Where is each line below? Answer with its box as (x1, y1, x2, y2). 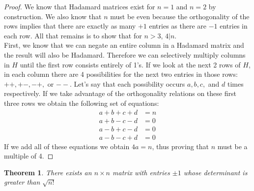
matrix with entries (113, 167, 170, 177)
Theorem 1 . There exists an (4, 167, 92, 177)
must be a (217, 141, 248, 151)
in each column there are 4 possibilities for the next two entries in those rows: (4, 69, 238, 79)
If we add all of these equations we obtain (4, 141, 130, 151)
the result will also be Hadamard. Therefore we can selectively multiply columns (4, 49, 246, 60)
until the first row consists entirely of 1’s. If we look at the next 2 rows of (20, 59, 241, 69)
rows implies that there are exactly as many (4, 21, 136, 31)
